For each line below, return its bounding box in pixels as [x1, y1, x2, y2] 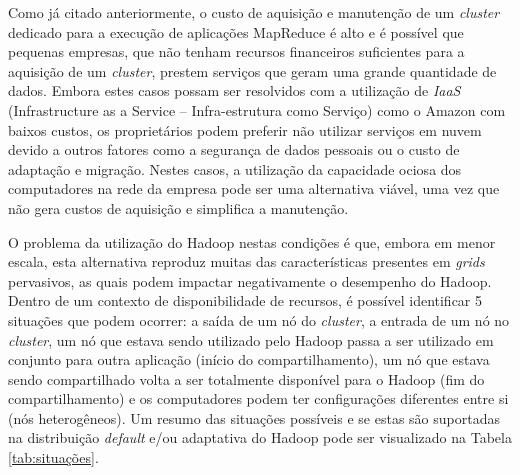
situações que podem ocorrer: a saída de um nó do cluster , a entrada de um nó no [8, 309, 510, 330]
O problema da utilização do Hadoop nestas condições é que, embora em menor [8, 231, 496, 252]
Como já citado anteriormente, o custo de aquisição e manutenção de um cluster [8, 2, 500, 22]
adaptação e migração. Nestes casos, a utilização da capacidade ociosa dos [8, 158, 462, 179]
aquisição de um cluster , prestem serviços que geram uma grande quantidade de [8, 60, 497, 81]
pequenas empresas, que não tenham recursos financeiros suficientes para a [8, 41, 465, 62]
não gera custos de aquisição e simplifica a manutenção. [8, 197, 349, 218]
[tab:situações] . [8, 447, 99, 468]
